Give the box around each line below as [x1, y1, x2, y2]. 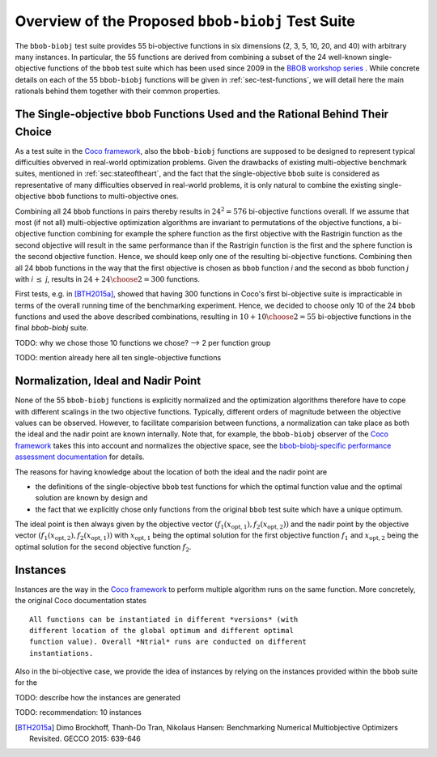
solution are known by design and [35, 493, 148, 503]
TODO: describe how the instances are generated [15, 692, 181, 702]
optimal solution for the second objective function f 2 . [15, 542, 192, 554]
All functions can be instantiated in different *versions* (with [29, 615, 299, 623]
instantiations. [29, 649, 94, 657]
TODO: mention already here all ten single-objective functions [15, 353, 222, 363]
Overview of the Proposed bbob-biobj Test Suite [15, 12, 355, 30]
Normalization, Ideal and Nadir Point [15, 374, 202, 388]
